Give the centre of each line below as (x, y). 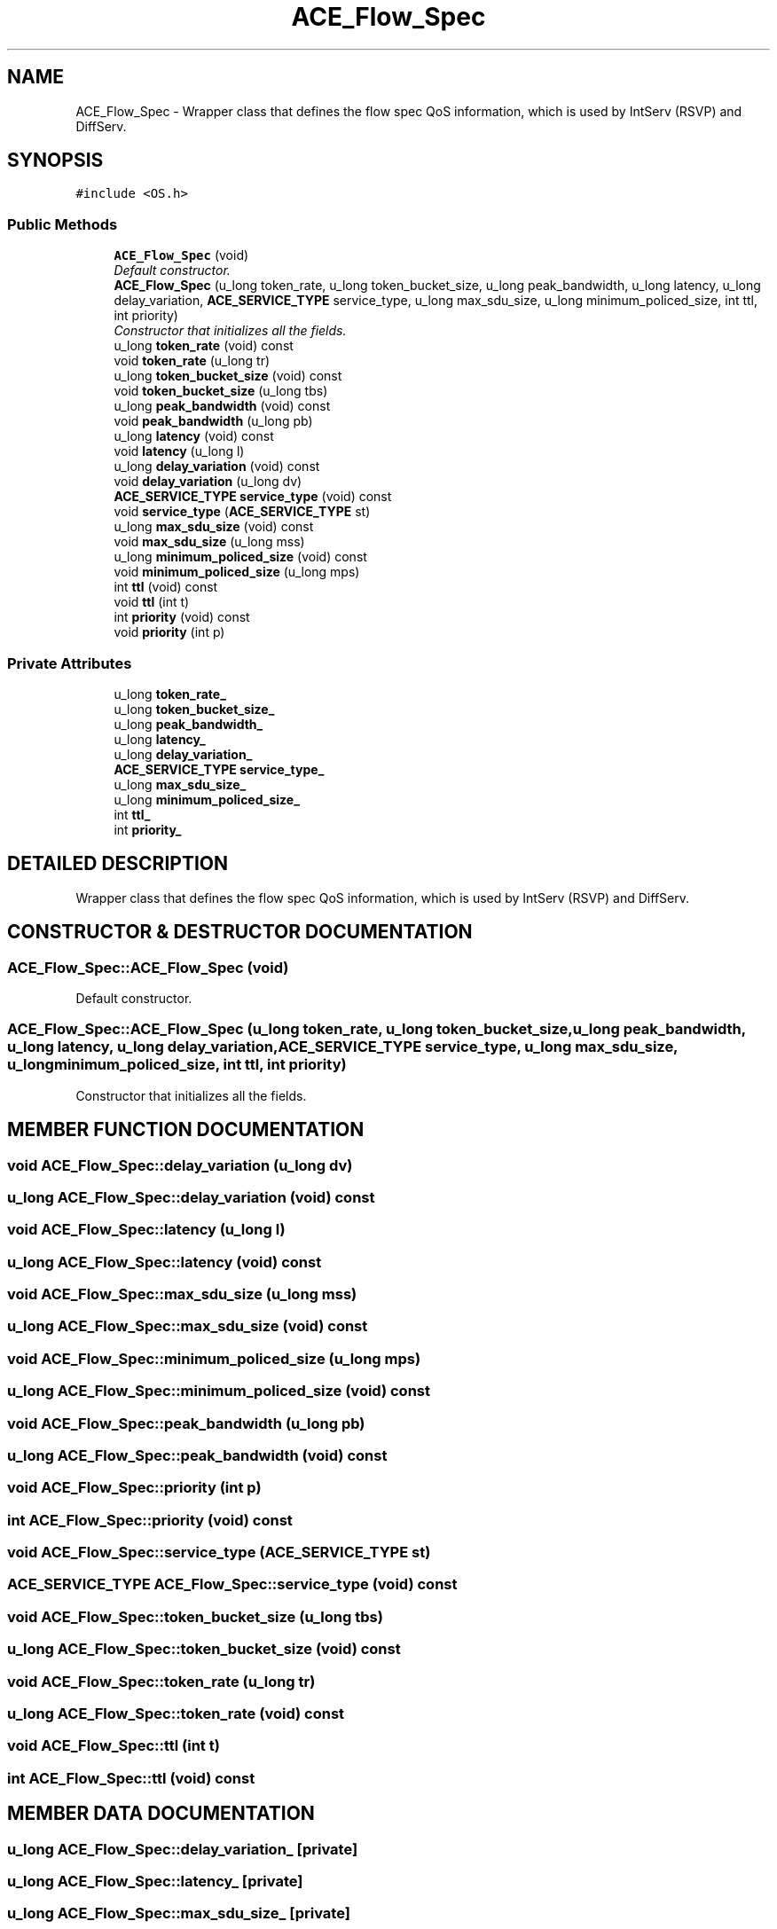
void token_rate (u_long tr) (192, 361)
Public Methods (63, 224)
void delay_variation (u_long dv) (208, 482)
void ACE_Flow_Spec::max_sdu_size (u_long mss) (182, 1294)
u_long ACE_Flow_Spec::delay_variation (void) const (191, 1197)
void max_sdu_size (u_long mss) (209, 542)
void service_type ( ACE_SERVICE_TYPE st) (242, 512)
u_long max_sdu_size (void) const (214, 527)
